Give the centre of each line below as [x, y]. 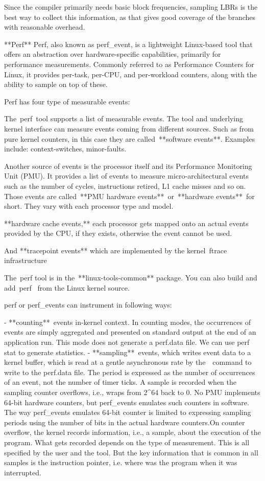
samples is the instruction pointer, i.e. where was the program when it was [121, 462]
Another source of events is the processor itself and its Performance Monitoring [128, 166]
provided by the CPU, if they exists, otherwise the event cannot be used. [118, 233]
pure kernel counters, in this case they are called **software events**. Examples [130, 138]
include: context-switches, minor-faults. [65, 149]
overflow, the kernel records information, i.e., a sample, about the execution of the [132, 432]
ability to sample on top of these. [56, 84]
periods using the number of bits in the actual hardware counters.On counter [125, 422]
